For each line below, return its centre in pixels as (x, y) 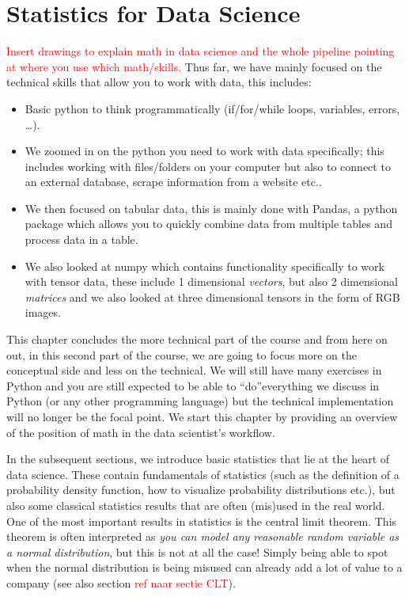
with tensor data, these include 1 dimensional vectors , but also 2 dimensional (211, 281)
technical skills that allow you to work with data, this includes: (159, 82)
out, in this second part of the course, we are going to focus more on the (182, 354)
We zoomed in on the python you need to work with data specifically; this (204, 151)
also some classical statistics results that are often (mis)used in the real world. (196, 505)
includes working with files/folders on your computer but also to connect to (208, 166)
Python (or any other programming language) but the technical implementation (200, 401)
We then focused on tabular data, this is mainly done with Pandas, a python (211, 208)
